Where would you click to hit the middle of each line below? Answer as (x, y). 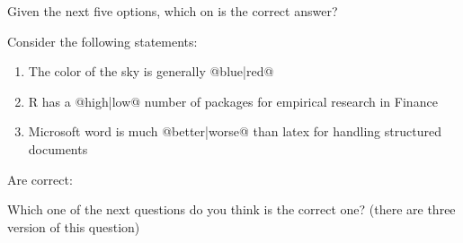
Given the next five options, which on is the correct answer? (173, 11)
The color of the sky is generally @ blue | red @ (151, 71)
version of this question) (74, 226)
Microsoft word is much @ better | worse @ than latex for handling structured (235, 131)
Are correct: (40, 179)
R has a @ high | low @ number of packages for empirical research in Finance (233, 101)
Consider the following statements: (102, 41)
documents (58, 148)
